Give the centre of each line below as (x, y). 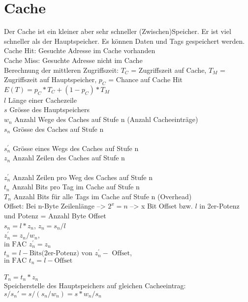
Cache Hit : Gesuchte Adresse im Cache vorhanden (80, 50)
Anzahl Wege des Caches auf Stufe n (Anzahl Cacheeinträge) (106, 119)
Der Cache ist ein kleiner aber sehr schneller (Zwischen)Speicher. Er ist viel (118, 31)
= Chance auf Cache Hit (145, 79)
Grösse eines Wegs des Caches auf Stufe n (76, 148)
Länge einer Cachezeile (42, 100)
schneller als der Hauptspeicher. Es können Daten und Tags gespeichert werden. (124, 41)
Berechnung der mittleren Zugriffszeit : (61, 70)
